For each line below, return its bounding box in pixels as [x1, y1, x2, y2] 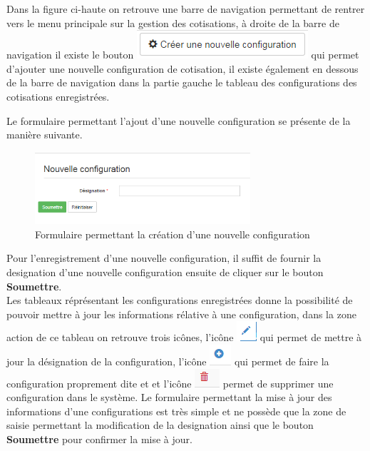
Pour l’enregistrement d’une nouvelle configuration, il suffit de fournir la [6, 250, 322, 265]
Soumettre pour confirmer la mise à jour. [6, 432, 192, 446]
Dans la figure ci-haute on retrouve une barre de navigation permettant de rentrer [6, 1, 365, 16]
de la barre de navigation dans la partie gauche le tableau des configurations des [6, 75, 357, 90]
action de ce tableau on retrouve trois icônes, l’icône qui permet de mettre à [6, 330, 362, 345]
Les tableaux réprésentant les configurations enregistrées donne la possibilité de [6, 293, 353, 308]
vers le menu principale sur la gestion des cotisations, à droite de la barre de [6, 15, 339, 30]
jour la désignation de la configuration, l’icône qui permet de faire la [6, 354, 329, 369]
